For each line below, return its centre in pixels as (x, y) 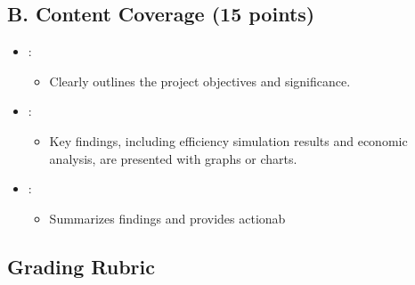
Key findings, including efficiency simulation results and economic (228, 140)
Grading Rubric (81, 266)
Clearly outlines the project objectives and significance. (200, 81)
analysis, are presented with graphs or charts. (173, 158)
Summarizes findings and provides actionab (167, 218)
